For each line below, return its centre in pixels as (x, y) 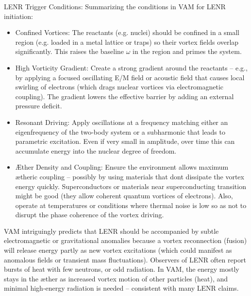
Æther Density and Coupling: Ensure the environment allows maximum (122, 167)
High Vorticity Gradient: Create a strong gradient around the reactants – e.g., (131, 67)
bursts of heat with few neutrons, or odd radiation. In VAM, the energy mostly (122, 269)
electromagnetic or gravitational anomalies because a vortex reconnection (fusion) (125, 240)
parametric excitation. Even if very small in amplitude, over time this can (125, 141)
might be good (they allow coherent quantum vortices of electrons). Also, (124, 196)
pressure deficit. (39, 106)
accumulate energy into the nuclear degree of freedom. (96, 150)
